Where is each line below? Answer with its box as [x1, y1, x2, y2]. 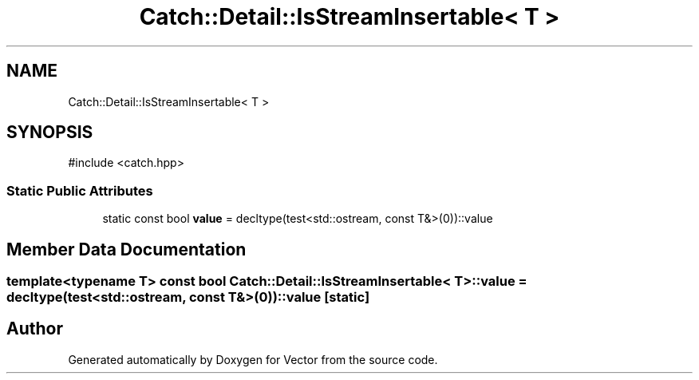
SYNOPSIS [6, 122, 93, 143]
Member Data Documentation [6, 239, 247, 259]
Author [6, 319, 63, 339]
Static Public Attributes [6, 182, 153, 199]
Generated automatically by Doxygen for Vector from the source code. [68, 352, 438, 366]
